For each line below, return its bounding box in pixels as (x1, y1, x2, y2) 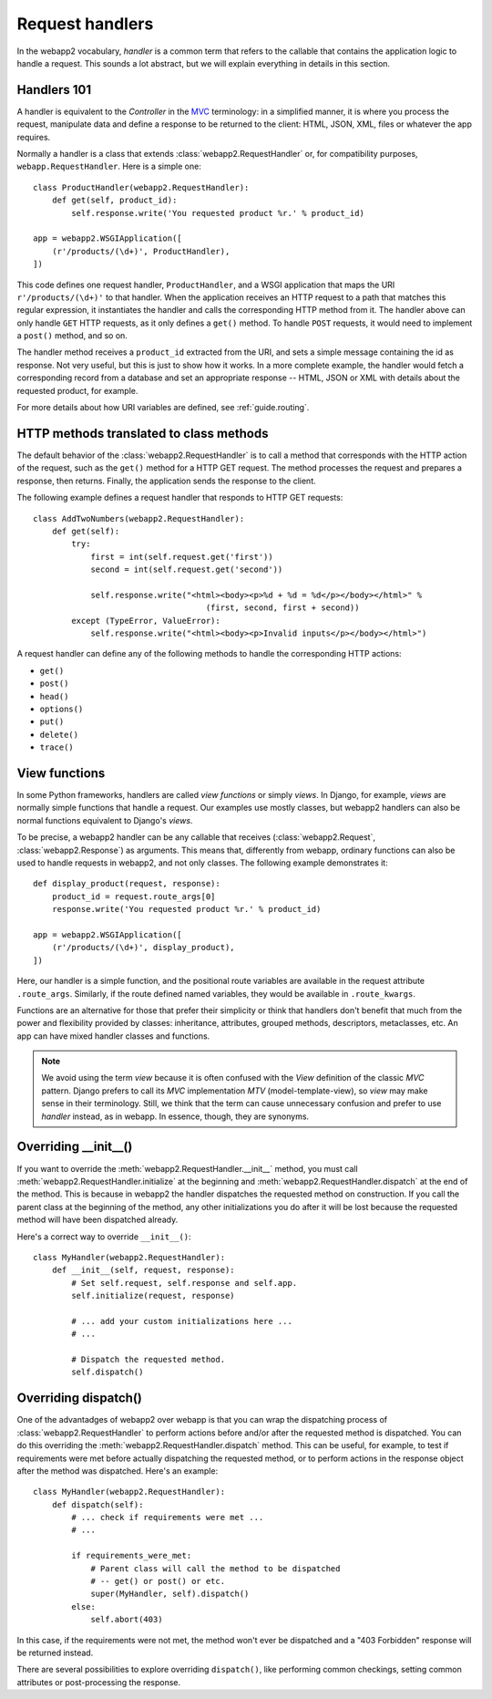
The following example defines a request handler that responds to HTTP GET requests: (16, 492, 343, 503)
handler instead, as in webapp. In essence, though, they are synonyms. (41, 1111, 310, 1122)
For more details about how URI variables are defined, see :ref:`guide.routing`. (16, 402, 310, 413)
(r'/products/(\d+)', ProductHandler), (51, 246, 231, 256)
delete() (39, 730, 79, 740)
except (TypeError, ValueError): (71, 616, 220, 626)
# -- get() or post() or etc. (90, 1576, 226, 1587)
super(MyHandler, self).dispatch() (90, 1589, 250, 1600)
